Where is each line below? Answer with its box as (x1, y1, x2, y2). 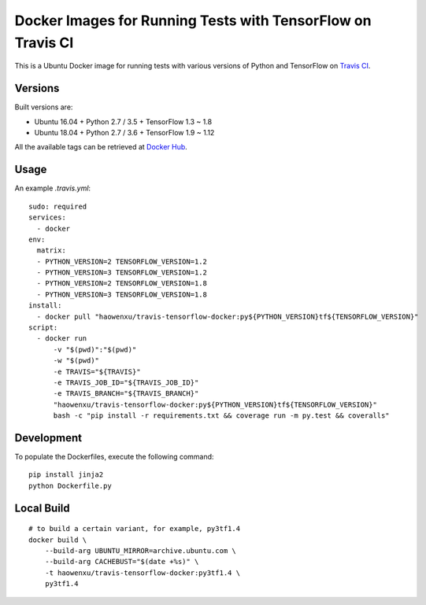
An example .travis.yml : (14, 183, 91, 193)
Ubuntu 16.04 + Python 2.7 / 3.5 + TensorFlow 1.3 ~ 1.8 (34, 116, 213, 126)
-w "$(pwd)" (53, 356, 100, 365)
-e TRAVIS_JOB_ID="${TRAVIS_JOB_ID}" (53, 378, 199, 387)
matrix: (36, 246, 66, 255)
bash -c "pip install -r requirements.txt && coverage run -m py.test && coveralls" (53, 411, 390, 420)
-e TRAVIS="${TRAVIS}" (53, 367, 141, 376)
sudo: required (28, 201, 87, 211)
